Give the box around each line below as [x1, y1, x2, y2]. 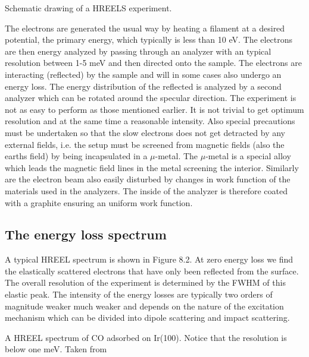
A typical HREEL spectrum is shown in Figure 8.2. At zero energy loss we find [5, 253, 294, 266]
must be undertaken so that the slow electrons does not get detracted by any [5, 126, 286, 138]
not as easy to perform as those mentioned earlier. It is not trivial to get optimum [5, 103, 304, 115]
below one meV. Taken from [5, 343, 107, 355]
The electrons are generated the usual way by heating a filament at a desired [5, 21, 285, 34]
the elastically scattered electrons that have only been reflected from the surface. [5, 264, 299, 277]
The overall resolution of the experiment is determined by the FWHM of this [5, 276, 286, 289]
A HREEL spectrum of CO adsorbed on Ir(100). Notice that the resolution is [5, 331, 287, 343]
